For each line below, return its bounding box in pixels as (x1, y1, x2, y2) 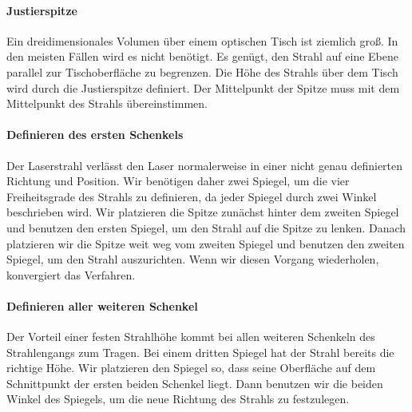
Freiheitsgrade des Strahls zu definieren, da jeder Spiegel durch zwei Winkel (6, 188, 377, 204)
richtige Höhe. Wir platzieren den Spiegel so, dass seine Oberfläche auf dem (6, 359, 376, 376)
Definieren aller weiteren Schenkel (6, 297, 198, 314)
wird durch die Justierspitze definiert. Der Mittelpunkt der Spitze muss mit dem (6, 79, 400, 96)
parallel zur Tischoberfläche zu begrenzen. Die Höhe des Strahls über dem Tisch (6, 63, 398, 80)
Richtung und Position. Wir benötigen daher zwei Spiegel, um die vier (6, 172, 350, 189)
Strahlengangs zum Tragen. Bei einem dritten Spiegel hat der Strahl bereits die (6, 343, 394, 360)
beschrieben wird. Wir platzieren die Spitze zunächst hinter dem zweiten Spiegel (6, 204, 399, 220)
